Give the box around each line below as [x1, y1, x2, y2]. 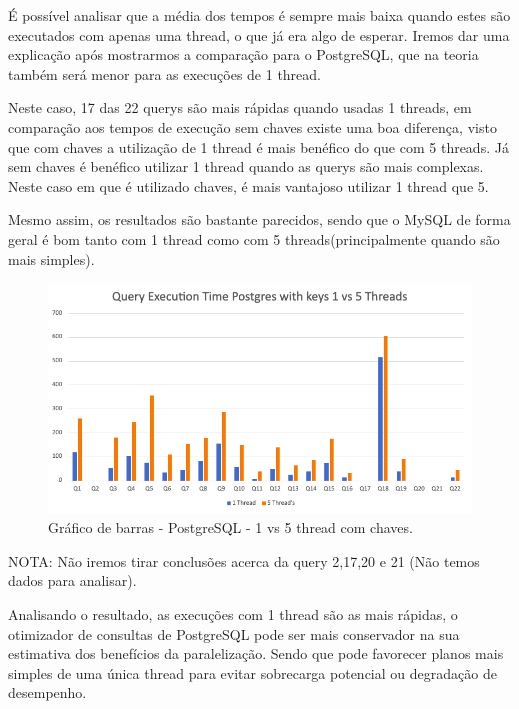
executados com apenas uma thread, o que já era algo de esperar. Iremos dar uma [8, 24, 510, 45]
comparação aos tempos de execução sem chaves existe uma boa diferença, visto [8, 116, 497, 137]
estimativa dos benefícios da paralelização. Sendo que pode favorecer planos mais [8, 643, 504, 664]
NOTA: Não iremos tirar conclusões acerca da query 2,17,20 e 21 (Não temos [8, 550, 480, 571]
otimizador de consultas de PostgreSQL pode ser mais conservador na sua [8, 623, 460, 644]
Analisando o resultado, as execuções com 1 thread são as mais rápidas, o [8, 604, 458, 625]
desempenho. [8, 682, 87, 703]
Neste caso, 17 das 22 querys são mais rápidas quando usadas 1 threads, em [8, 97, 472, 118]
